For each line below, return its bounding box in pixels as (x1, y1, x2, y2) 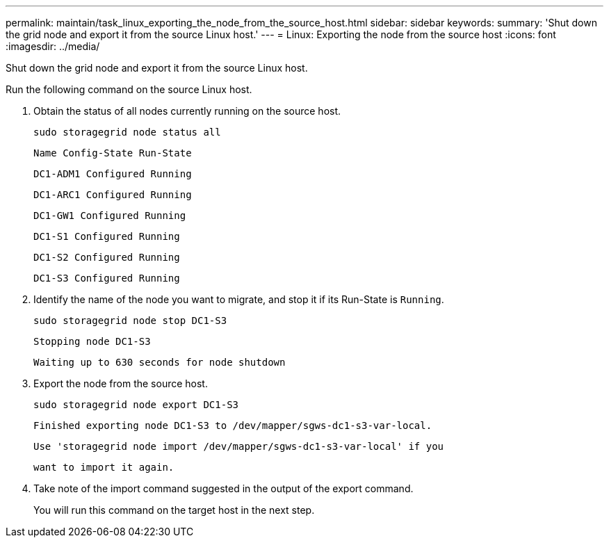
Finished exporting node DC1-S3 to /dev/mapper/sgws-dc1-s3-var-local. (33, 420, 432, 431)
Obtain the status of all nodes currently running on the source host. (33, 105, 341, 117)
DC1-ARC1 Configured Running (33, 189, 192, 200)
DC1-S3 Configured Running (33, 273, 180, 284)
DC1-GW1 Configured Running (33, 210, 186, 221)
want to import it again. (33, 462, 174, 473)
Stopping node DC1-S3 (33, 336, 151, 347)
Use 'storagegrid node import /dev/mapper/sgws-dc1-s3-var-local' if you (33, 441, 444, 452)
